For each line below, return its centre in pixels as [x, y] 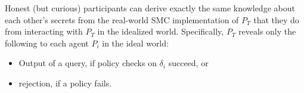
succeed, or [188, 63]
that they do [276, 19]
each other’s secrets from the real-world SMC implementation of [122, 19]
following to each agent [47, 43]
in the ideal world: [135, 43]
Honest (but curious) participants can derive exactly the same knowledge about [150, 8]
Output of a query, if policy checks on [88, 63]
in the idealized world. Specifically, [161, 31]
